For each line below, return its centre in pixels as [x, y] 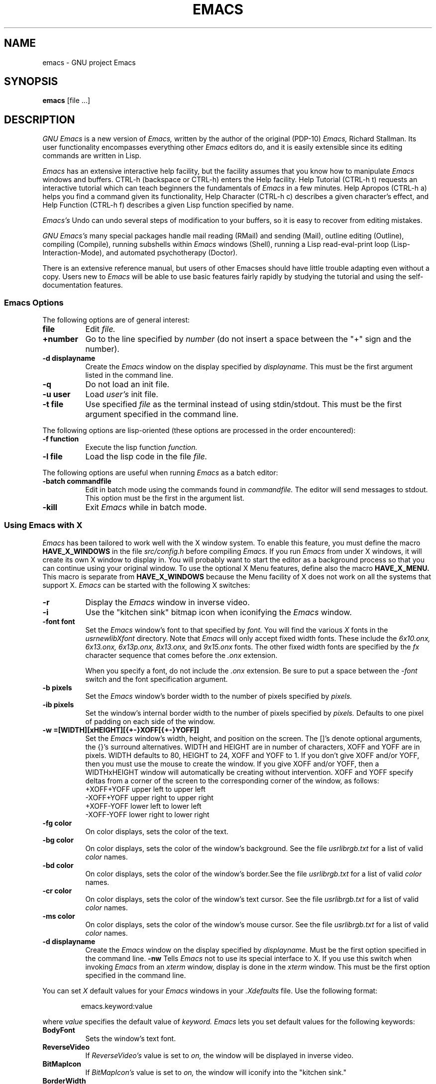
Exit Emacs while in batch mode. [146, 507]
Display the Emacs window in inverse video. [167, 602]
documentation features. [83, 285]
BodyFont [59, 1030]
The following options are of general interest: [116, 320]
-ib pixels [58, 704]
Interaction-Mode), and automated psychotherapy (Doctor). [140, 253]
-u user [56, 394]
